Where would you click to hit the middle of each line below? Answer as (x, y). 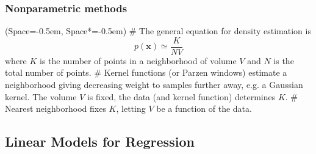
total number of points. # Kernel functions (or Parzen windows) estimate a (146, 72)
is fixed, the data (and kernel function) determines (181, 96)
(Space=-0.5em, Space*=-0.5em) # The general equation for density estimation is (158, 31)
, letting (131, 108)
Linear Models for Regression (100, 141)
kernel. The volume (41, 96)
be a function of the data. (204, 108)
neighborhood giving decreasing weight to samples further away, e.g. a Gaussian (154, 85)
